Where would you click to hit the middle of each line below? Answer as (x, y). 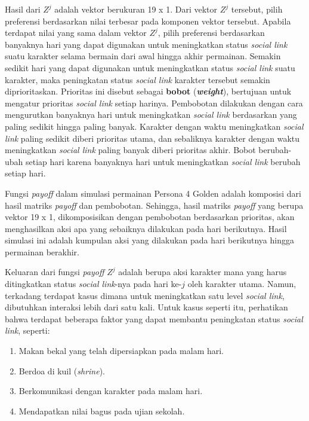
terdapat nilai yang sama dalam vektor (76, 33)
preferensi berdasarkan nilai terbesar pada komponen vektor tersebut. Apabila (148, 21)
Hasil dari (23, 9)
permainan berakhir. (42, 251)
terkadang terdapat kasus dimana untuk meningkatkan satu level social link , (145, 295)
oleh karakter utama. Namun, (242, 284)
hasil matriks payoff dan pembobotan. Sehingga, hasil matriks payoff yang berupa (154, 205)
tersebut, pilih (257, 9)
